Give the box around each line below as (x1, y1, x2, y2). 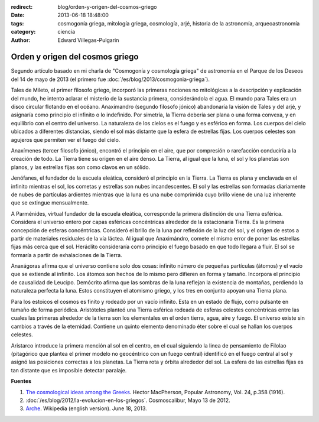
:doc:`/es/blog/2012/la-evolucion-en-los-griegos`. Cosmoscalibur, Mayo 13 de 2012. (25, 397, 230, 404)
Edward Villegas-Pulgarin (57, 36, 119, 44)
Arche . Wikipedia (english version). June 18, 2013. (25, 405, 147, 412)
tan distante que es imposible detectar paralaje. (11, 366, 127, 374)
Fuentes (11, 378, 32, 385)
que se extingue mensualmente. (11, 199, 89, 206)
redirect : (11, 4, 33, 10)
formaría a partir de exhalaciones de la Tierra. (11, 251, 122, 258)
